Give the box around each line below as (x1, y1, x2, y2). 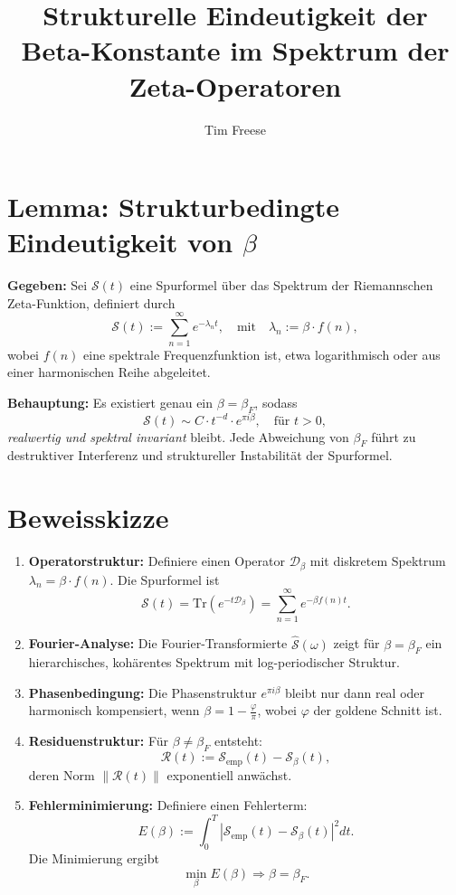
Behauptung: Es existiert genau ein (7, 392, 214, 411)
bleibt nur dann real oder (284, 683, 425, 702)
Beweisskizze (7, 499, 169, 536)
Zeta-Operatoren (128, 67, 342, 104)
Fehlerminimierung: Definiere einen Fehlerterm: (28, 796, 308, 815)
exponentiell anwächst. (166, 765, 292, 784)
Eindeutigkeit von (7, 223, 233, 260)
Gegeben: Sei (7, 276, 88, 295)
